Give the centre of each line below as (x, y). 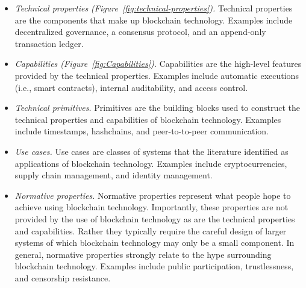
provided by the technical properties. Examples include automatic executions (157, 75)
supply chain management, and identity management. (114, 175)
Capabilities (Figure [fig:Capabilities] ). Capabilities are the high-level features (158, 64)
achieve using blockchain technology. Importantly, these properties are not (151, 207)
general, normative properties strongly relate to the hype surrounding (143, 254)
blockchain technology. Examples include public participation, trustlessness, (154, 266)
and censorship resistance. (63, 277)
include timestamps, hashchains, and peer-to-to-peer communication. (142, 131)
